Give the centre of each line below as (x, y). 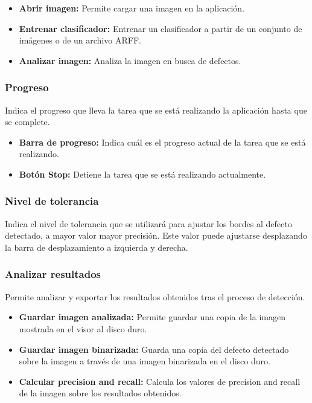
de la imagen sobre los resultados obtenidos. (100, 393)
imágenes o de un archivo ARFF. (80, 40)
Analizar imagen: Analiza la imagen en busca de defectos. (130, 60)
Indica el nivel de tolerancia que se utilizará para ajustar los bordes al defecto (148, 223)
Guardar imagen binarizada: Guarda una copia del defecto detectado (154, 349)
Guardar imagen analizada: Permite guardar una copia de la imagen (152, 317)
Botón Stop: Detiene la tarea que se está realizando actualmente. (142, 174)
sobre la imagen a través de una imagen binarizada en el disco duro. (145, 361)
